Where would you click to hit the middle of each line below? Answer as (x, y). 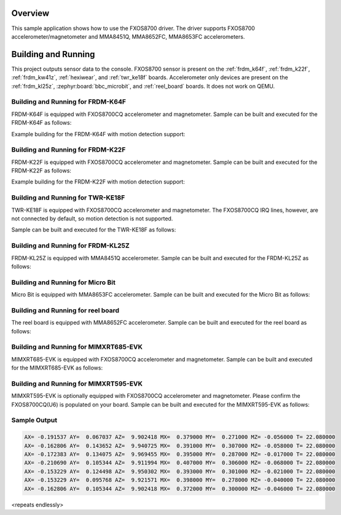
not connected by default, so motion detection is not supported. (92, 219)
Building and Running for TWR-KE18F (68, 198)
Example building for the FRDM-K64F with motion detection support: (98, 134)
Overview (30, 13)
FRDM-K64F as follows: (41, 123)
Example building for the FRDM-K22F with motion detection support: (98, 182)
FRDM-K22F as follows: (41, 171)
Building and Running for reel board (65, 310)
